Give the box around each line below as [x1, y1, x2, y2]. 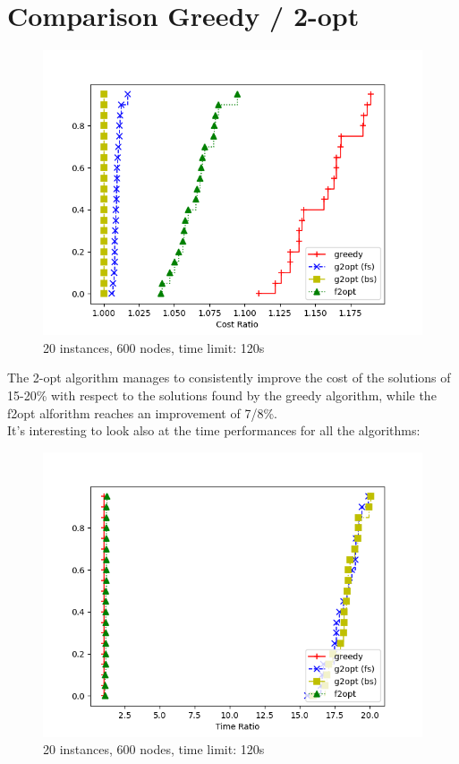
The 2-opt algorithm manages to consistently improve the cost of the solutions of [7, 368, 451, 387]
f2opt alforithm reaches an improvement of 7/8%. [7, 403, 277, 422]
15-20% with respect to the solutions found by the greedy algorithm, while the [7, 385, 437, 404]
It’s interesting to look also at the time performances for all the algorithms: [7, 421, 421, 440]
